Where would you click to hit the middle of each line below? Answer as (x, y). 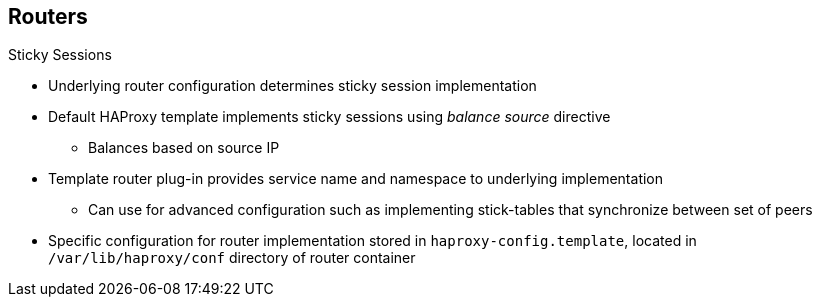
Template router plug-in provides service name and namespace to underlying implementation (356, 179)
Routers (48, 16)
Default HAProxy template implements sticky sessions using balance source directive (329, 117)
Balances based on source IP (184, 148)
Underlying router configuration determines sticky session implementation (292, 86)
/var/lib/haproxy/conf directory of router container (232, 258)
